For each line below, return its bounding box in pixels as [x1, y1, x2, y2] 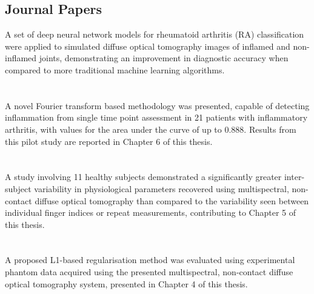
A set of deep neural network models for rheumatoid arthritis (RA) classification [5, 28, 304, 41]
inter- [284, 170, 305, 183]
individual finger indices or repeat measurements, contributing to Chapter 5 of [5, 206, 296, 219]
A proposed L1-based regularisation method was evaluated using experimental [5, 253, 295, 266]
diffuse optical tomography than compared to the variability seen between [35, 194, 309, 207]
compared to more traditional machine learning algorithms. [5, 63, 225, 76]
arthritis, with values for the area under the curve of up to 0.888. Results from [5, 122, 296, 135]
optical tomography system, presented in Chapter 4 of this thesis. [5, 277, 248, 290]
